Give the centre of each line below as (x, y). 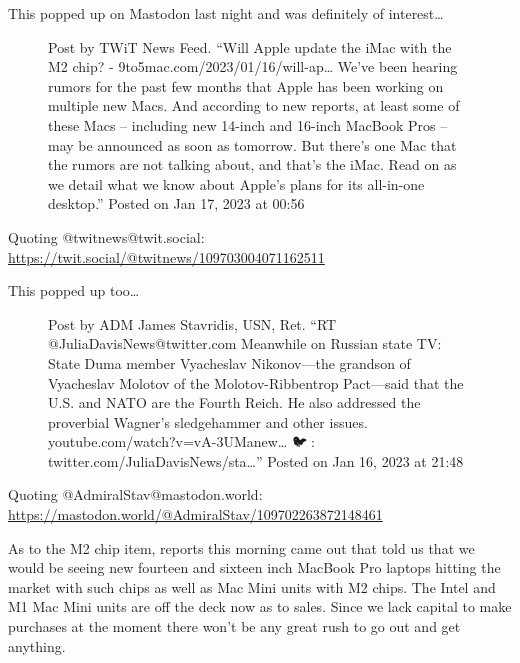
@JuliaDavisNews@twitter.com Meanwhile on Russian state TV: (245, 343)
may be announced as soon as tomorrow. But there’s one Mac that (252, 144)
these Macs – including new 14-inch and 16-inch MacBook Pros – (248, 124)
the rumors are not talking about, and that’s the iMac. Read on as (252, 164)
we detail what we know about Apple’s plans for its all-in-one (236, 183)
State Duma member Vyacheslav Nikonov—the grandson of (229, 362)
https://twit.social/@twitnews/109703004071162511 (166, 256)
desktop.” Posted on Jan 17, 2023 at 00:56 (176, 203)
